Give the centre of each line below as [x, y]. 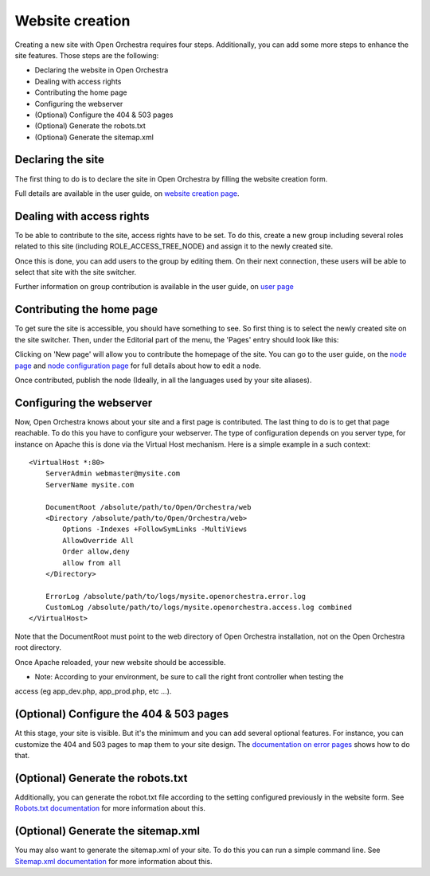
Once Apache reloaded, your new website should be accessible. [120, 662]
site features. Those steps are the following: [87, 55]
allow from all [92, 563]
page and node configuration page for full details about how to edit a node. [138, 366]
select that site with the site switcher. [76, 272]
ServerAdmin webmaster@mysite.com [113, 473]
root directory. [38, 647]
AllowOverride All [98, 540]
